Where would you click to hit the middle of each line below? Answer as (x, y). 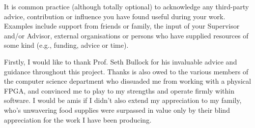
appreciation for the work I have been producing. (78, 119)
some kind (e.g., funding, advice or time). (66, 45)
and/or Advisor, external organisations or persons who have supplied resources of (126, 35)
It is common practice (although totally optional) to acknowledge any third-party (127, 6)
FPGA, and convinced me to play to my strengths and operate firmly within (119, 90)
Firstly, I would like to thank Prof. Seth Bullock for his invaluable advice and (121, 61)
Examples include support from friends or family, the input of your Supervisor (122, 26)
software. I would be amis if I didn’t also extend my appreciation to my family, (123, 100)
